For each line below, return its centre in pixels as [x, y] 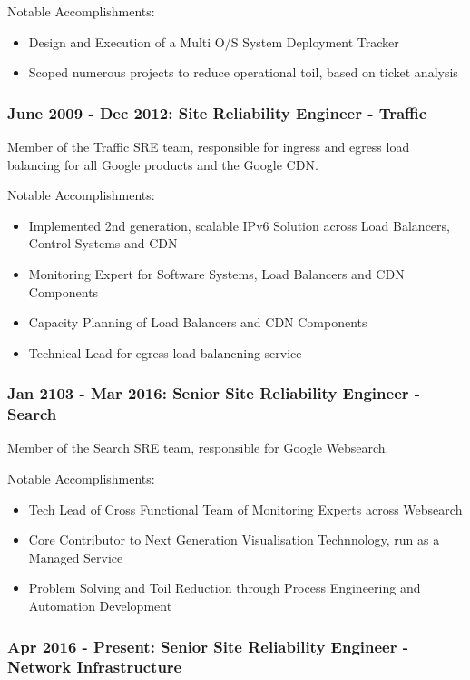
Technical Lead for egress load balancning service [165, 352]
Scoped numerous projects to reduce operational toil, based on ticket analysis [243, 72]
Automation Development [100, 606]
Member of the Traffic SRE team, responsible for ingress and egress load [209, 146]
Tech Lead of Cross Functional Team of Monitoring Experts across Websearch [245, 509]
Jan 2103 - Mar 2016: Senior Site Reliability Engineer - [214, 393]
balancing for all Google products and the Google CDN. [163, 164]
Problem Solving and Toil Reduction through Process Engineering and [225, 588]
